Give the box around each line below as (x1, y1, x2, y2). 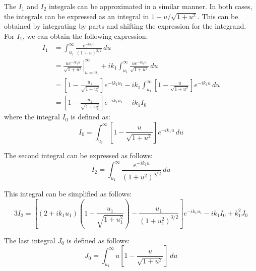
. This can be (197, 11, 238, 21)
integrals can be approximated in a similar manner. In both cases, (49, 1, 252, 11)
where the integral (4, 111, 60, 122)
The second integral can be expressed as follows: (4, 150, 153, 160)
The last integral (4, 235, 55, 245)
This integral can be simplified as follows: (4, 188, 132, 199)
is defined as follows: (67, 235, 130, 245)
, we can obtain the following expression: (23, 30, 148, 41)
